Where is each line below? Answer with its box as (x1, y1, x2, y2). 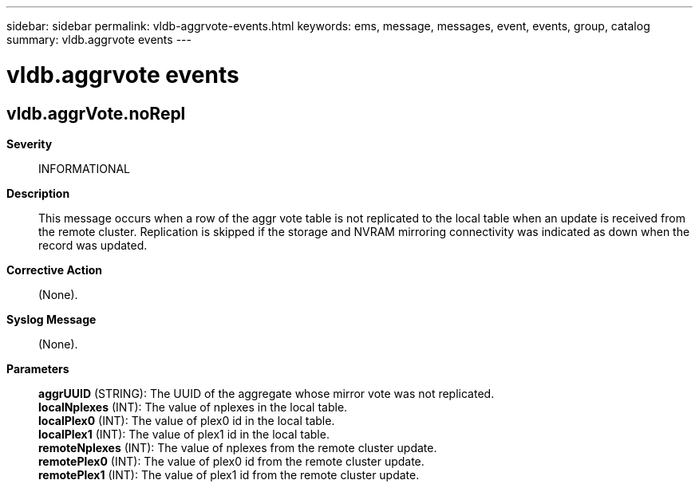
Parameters (6, 361, 69, 376)
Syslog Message (6, 312, 97, 326)
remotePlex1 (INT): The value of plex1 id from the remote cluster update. (38, 467, 420, 482)
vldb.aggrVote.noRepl (6, 103, 186, 124)
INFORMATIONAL (38, 161, 131, 175)
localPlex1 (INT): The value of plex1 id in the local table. (38, 427, 330, 441)
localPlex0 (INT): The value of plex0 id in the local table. (38, 413, 335, 427)
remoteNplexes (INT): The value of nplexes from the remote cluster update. (38, 440, 437, 455)
